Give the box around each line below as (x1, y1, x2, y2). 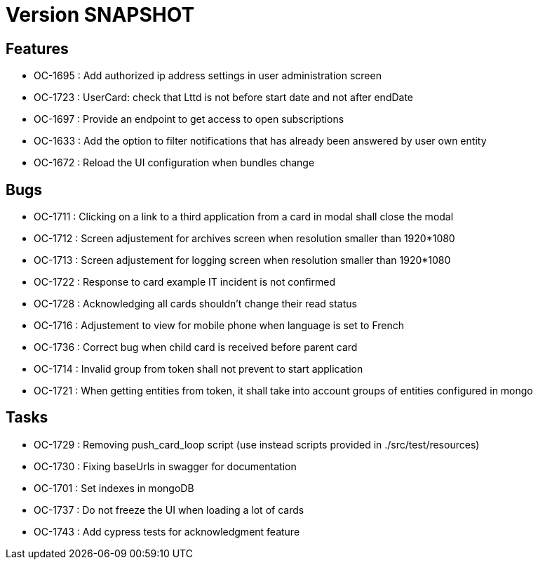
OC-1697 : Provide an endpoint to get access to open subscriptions (34, 113, 344, 126)
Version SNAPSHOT (6, 3, 195, 27)
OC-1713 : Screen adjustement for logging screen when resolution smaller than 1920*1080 (34, 254, 451, 267)
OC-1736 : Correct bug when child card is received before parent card (34, 341, 358, 354)
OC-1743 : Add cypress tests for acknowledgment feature (34, 525, 300, 538)
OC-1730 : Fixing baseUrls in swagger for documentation (34, 460, 297, 472)
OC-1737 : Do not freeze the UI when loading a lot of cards (34, 503, 304, 516)
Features (6, 39, 69, 58)
